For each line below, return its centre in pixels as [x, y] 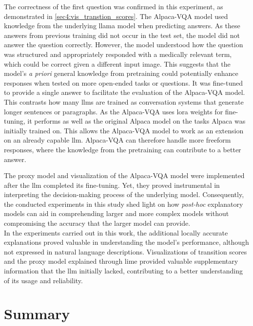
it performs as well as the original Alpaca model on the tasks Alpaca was [136, 121]
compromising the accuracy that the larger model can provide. [97, 223]
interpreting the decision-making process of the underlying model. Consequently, [124, 194]
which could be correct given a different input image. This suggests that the [117, 63]
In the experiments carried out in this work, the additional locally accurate [116, 232]
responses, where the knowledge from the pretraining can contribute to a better [123, 149]
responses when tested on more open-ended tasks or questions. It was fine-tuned [123, 82]
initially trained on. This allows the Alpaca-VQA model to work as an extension [124, 130]
